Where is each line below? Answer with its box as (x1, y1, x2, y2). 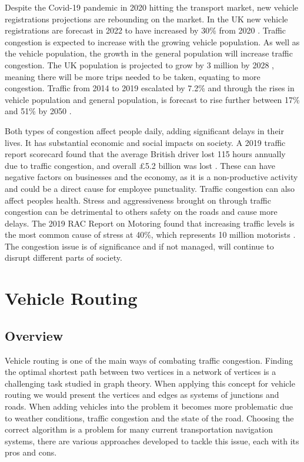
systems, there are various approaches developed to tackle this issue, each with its (5, 434, 299, 447)
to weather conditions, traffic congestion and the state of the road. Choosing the (5, 411, 294, 424)
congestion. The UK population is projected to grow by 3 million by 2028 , (5, 58, 274, 71)
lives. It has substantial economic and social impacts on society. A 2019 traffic (5, 136, 286, 148)
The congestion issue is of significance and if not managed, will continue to (5, 240, 274, 252)
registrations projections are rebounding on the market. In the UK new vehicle (5, 12, 288, 25)
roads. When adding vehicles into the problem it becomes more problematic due (5, 400, 293, 413)
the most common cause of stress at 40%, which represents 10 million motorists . (5, 228, 296, 241)
